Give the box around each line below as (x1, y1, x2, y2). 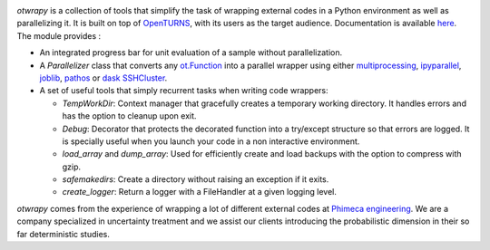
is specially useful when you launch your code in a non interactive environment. (62, 136, 360, 147)
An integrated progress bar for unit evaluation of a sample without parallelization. (39, 47, 343, 58)
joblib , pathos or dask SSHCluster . (39, 72, 168, 83)
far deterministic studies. (16, 228, 111, 239)
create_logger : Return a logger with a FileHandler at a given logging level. (62, 187, 338, 197)
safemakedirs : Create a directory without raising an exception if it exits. (62, 174, 329, 185)
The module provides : (16, 30, 102, 41)
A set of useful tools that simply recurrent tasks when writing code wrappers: (39, 85, 328, 96)
